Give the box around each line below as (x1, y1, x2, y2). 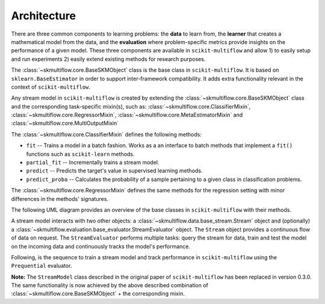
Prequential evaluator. (11, 262, 72, 270)
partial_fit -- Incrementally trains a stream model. (26, 159, 159, 166)
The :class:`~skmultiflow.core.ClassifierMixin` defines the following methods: (11, 130, 202, 138)
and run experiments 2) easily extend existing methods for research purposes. (11, 55, 206, 63)
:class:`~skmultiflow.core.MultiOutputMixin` (11, 119, 119, 127)
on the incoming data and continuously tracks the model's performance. (11, 242, 191, 250)
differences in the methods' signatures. (11, 195, 108, 202)
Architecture (11, 9, 76, 22)
